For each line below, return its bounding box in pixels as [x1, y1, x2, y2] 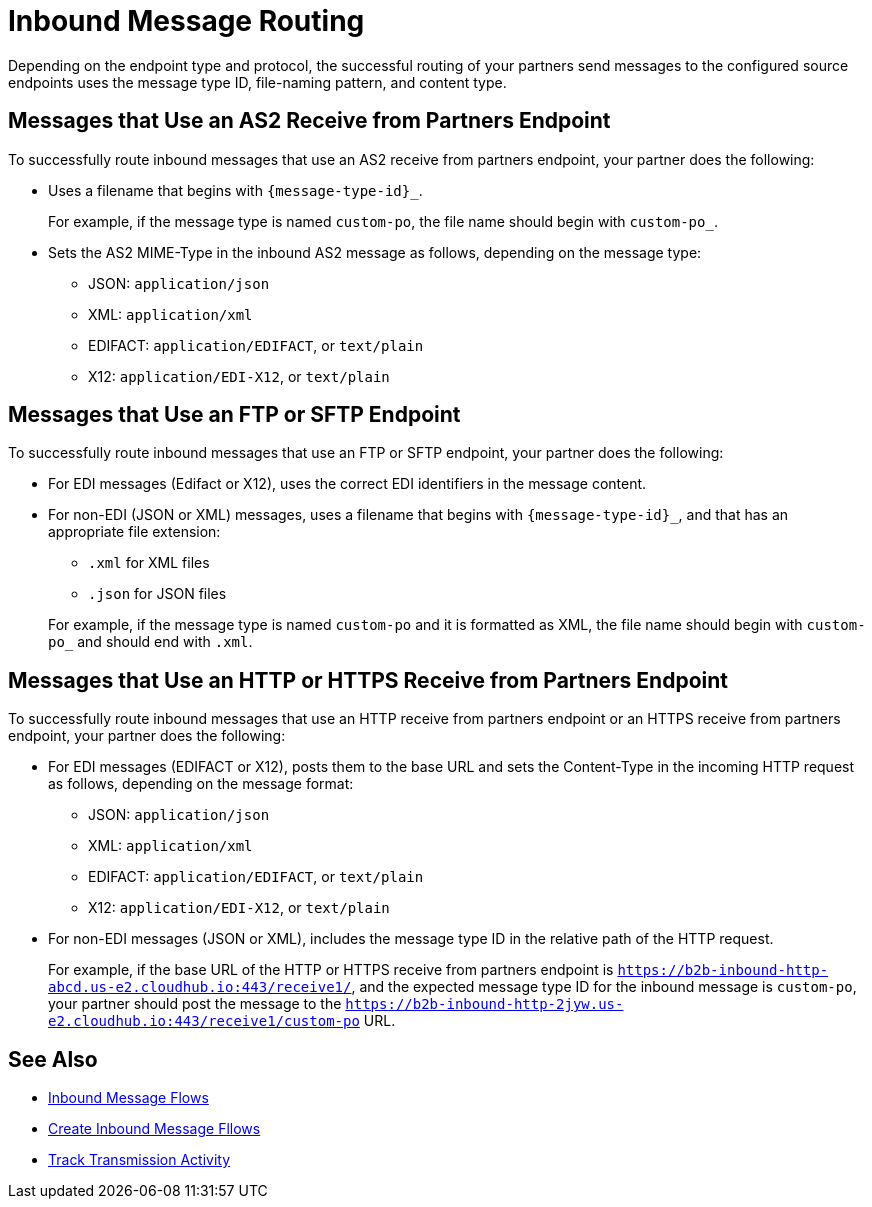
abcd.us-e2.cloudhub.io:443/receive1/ [48, 979, 352, 996]
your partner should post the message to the [48, 995, 342, 1013]
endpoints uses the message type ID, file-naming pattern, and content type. [8, 73, 507, 91]
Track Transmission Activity [48, 1151, 231, 1169]
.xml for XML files [88, 554, 210, 572]
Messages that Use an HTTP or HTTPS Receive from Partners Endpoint [8, 667, 728, 693]
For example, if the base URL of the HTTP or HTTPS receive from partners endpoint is [48, 961, 614, 979]
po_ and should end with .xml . [48, 633, 253, 651]
